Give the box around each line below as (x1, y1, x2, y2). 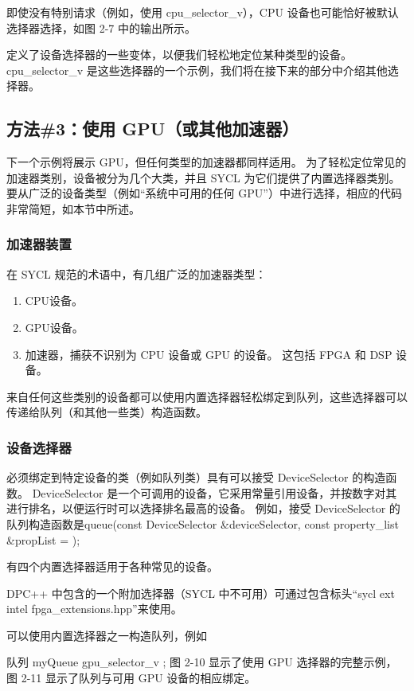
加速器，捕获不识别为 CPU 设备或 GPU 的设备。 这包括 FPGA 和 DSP (25, 345, 393, 362)
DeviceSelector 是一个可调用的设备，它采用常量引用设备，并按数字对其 (32, 484, 397, 501)
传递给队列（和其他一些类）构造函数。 (6, 404, 207, 420)
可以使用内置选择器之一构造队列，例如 (6, 627, 207, 643)
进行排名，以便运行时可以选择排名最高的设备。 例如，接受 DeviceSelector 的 (6, 500, 400, 517)
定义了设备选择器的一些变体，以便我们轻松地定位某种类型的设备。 (6, 46, 352, 63)
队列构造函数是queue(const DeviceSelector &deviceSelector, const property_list (6, 515, 399, 532)
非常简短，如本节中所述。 (6, 200, 140, 217)
